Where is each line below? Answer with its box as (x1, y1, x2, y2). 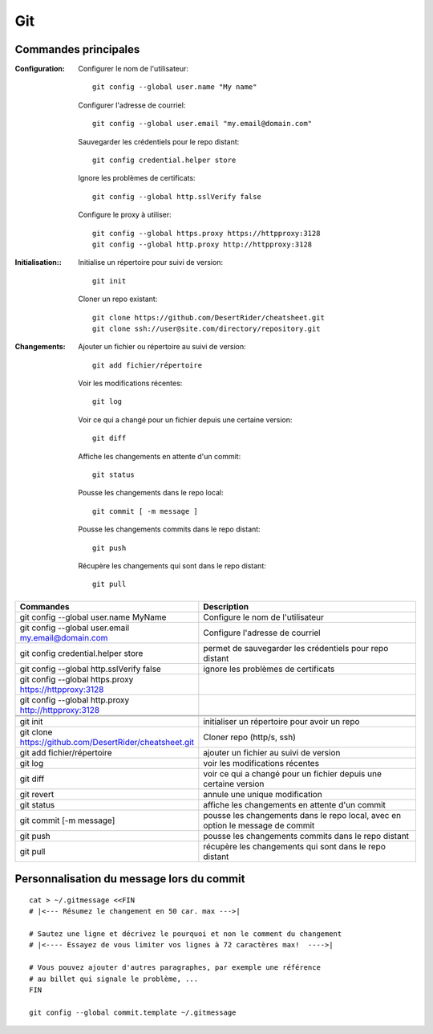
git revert (19, 788, 55, 800)
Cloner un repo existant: (78, 294, 158, 304)
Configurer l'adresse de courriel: (78, 100, 186, 110)
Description (203, 600, 249, 612)
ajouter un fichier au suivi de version (203, 747, 341, 758)
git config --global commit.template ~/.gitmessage (29, 1008, 237, 1017)
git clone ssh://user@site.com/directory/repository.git (92, 324, 321, 333)
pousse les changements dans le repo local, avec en (203, 809, 401, 820)
